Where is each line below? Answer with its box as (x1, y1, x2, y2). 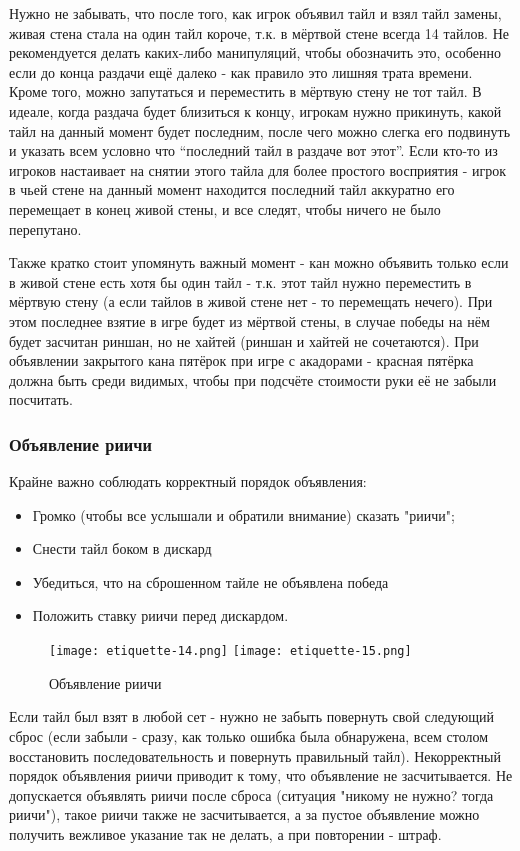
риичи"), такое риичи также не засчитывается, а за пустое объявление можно (9, 804, 480, 825)
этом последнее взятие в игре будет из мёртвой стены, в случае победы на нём (9, 310, 490, 331)
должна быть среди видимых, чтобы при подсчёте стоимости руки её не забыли (9, 369, 497, 390)
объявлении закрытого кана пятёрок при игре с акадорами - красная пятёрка (9, 350, 474, 371)
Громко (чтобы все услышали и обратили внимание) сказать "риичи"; (32, 504, 455, 525)
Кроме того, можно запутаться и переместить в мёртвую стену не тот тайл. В (9, 81, 482, 102)
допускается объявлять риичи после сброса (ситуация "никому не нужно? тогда (9, 784, 494, 805)
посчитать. (9, 389, 73, 410)
